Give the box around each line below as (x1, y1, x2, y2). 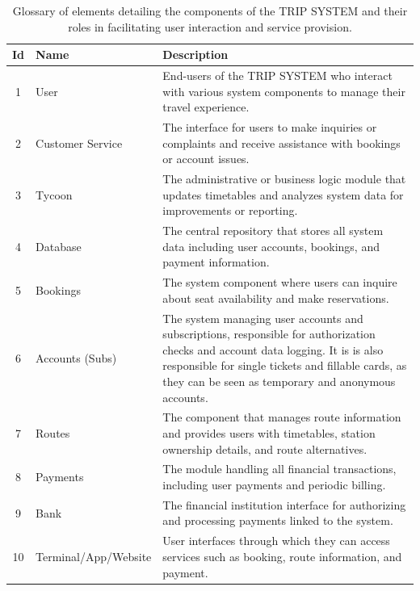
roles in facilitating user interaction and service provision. (68, 18, 352, 35)
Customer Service (36, 134, 123, 151)
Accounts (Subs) (36, 349, 117, 366)
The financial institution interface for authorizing (162, 496, 406, 513)
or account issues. (162, 150, 250, 167)
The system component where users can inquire (162, 274, 397, 291)
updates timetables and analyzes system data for (162, 186, 404, 203)
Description (162, 46, 229, 63)
